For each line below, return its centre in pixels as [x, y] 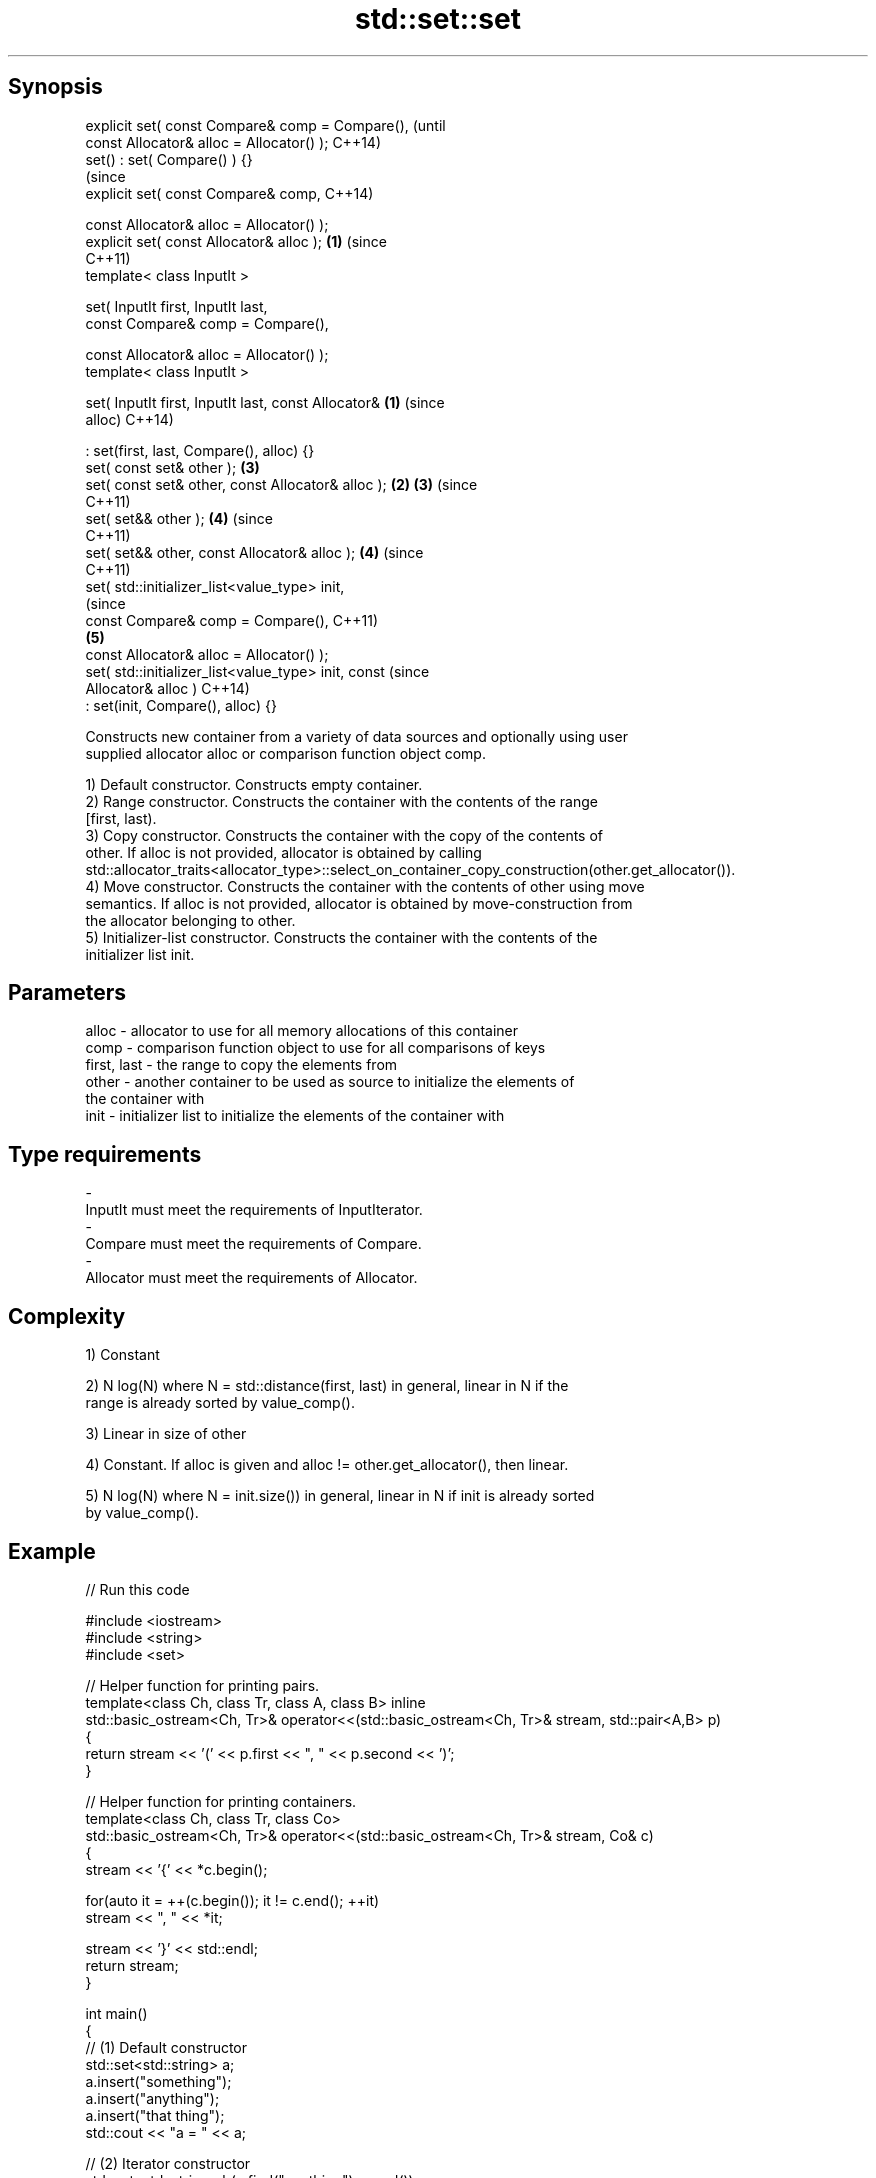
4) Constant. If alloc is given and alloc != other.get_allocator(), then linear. [327, 1465]
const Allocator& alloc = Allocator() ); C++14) [233, 142]
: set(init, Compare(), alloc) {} [181, 705]
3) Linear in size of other [166, 1434]
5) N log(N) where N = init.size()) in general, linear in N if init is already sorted [340, 1496]
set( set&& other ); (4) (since [179, 518]
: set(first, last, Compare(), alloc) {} [200, 450]
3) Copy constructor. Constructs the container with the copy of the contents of [344, 835]
